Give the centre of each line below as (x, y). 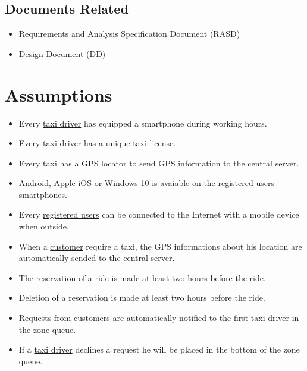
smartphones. (43, 194)
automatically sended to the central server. (97, 258)
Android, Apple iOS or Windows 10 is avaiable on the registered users (146, 183)
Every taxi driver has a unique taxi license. (97, 143)
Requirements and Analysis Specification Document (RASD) (129, 34)
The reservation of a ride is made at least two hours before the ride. (142, 277)
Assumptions (59, 94)
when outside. (44, 226)
